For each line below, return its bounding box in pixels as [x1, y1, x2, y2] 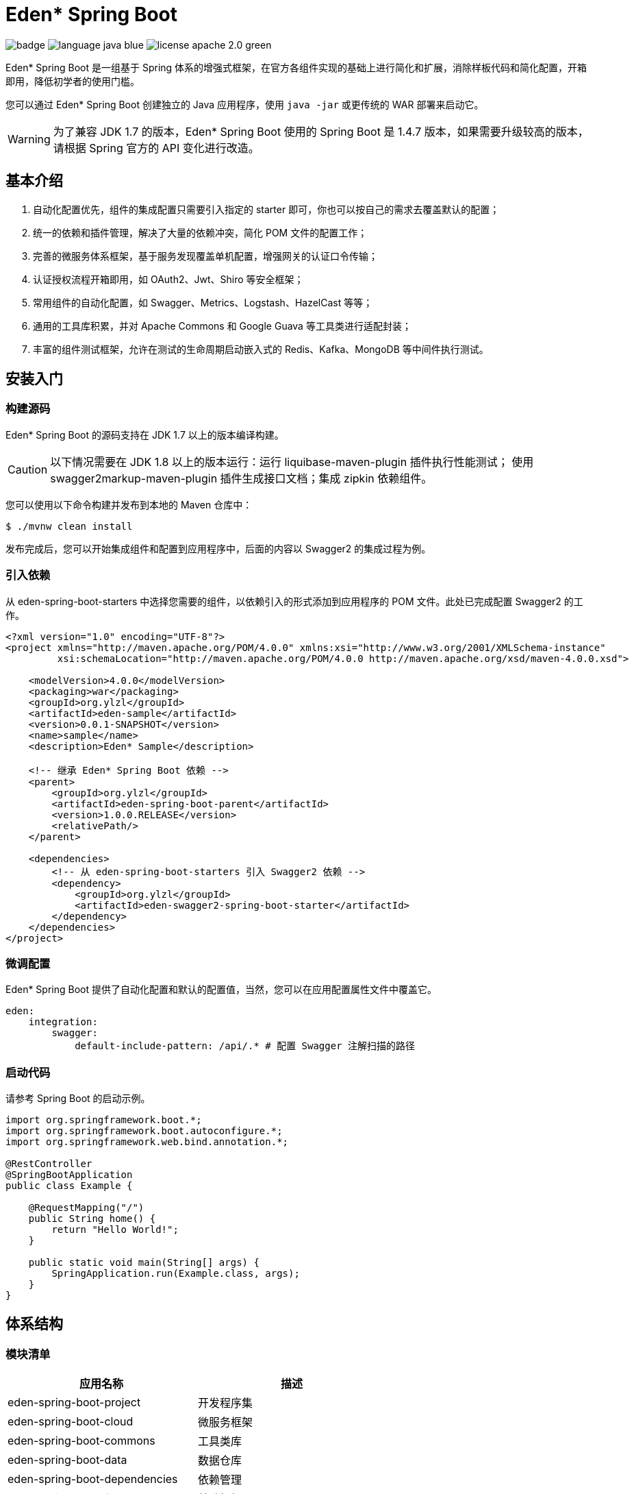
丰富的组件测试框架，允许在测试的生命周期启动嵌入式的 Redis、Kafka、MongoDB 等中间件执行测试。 [33, 343, 489, 355]
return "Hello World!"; [51, 1224, 179, 1236]
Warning [8, 132, 51, 146]
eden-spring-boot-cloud [8, 1415, 134, 1429]
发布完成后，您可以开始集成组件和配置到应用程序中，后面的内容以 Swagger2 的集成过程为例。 [5, 542, 431, 554]
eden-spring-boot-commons [8, 1434, 155, 1448]
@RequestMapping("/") [28, 1202, 144, 1214]
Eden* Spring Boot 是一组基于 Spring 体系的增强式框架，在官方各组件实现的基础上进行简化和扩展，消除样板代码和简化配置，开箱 [5, 61, 587, 73]
